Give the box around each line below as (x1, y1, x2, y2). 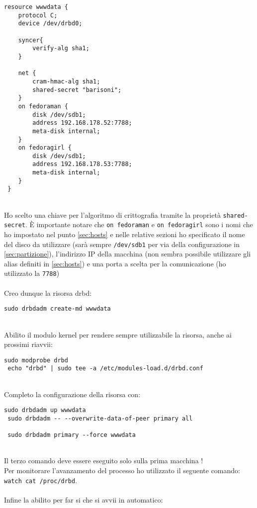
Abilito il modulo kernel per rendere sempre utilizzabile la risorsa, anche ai (4, 329, 232, 339)
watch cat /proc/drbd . (4, 475, 78, 485)
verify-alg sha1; (32, 45, 89, 52)
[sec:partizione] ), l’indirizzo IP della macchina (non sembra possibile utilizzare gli (4, 249, 251, 259)
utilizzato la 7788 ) (4, 268, 60, 278)
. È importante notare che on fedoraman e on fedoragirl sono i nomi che (25, 219, 253, 230)
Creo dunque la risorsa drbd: (4, 287, 92, 298)
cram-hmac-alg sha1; (32, 78, 100, 85)
